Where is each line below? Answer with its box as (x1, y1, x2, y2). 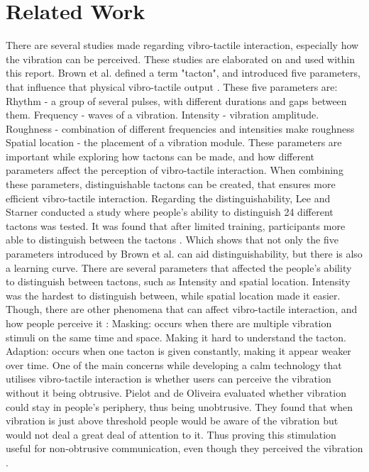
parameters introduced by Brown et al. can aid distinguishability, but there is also (6, 246, 363, 261)
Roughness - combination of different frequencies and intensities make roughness (6, 121, 355, 136)
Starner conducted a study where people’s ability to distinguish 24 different (6, 204, 334, 219)
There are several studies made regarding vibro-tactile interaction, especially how (6, 38, 359, 53)
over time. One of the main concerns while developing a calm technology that (6, 357, 342, 372)
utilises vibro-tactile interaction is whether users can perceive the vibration (6, 371, 331, 386)
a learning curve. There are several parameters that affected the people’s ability (6, 260, 352, 275)
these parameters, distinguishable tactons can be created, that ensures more (6, 177, 336, 192)
